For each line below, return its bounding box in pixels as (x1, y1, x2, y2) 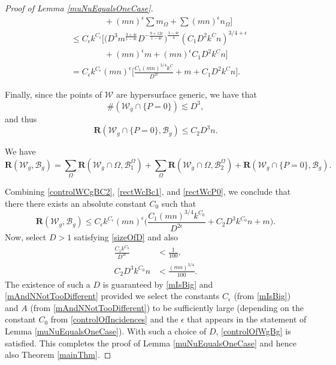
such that (161, 197, 196, 209)
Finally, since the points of (5, 88, 102, 100)
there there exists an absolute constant (5, 197, 147, 209)
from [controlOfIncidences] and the (50, 313, 178, 325)
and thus (5, 112, 37, 125)
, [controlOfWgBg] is (216, 325, 291, 337)
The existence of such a (5, 277, 90, 290)
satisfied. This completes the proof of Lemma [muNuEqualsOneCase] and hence (5, 336, 296, 349)
